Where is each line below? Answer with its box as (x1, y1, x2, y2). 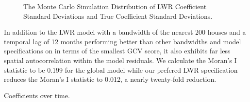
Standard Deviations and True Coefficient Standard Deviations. (23, 11, 213, 21)
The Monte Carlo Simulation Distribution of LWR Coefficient (23, 1, 207, 11)
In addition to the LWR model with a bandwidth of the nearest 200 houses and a (4, 27, 246, 37)
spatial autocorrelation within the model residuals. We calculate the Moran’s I (4, 55, 237, 65)
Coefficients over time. (4, 90, 70, 100)
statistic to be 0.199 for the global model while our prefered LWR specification (4, 64, 238, 75)
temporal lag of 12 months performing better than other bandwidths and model (4, 36, 241, 46)
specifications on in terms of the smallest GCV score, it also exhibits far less (4, 46, 231, 56)
